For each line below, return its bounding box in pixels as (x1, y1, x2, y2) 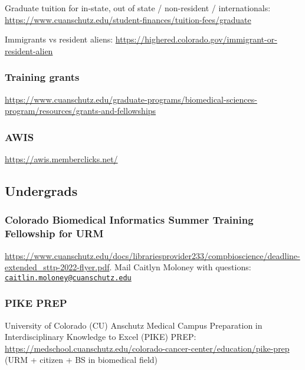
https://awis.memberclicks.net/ (5, 153, 118, 165)
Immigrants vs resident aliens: (5, 33, 113, 45)
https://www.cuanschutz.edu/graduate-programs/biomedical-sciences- (5, 93, 257, 105)
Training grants (5, 70, 80, 84)
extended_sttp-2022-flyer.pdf (5, 261, 110, 273)
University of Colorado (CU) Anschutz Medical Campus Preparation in (5, 319, 263, 331)
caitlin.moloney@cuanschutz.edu (5, 273, 132, 282)
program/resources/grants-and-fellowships (5, 104, 156, 117)
